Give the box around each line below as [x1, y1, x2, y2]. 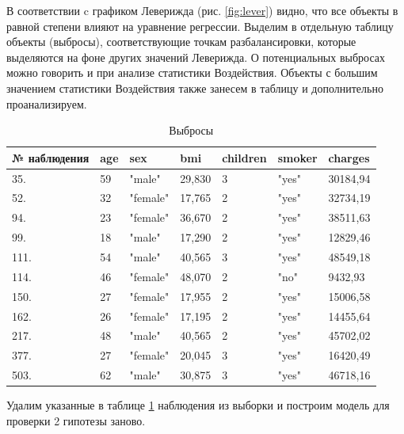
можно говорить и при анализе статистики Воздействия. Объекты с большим [6, 64, 378, 81]
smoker [277, 149, 318, 166]
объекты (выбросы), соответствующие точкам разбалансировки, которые [6, 33, 356, 50]
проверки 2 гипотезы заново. [6, 412, 146, 428]
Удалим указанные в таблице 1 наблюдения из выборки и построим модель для [6, 397, 390, 413]
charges [328, 149, 370, 166]
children [222, 149, 267, 166]
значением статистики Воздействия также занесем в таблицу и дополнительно [6, 79, 383, 96]
